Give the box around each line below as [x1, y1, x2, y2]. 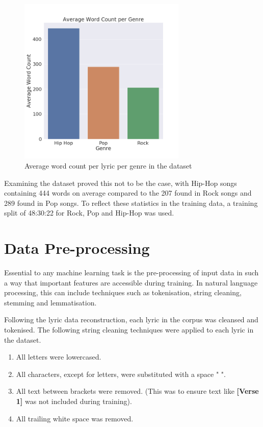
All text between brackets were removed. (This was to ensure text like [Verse [16, 386, 259, 396]
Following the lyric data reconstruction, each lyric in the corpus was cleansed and [4, 314, 258, 325]
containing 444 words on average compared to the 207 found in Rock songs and [4, 187, 252, 198]
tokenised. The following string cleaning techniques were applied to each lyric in [4, 324, 254, 335]
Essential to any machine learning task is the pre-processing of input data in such [4, 267, 259, 278]
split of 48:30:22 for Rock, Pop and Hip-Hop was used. [4, 207, 174, 218]
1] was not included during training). [16, 395, 132, 406]
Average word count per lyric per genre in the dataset [24, 160, 192, 171]
